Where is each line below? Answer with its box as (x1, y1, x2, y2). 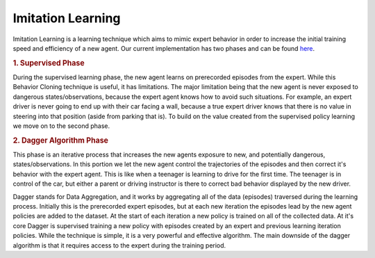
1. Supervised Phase (12, 58, 85, 67)
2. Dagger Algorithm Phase (12, 136, 109, 145)
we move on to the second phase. (12, 122, 110, 130)
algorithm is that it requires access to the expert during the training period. (12, 241, 226, 250)
